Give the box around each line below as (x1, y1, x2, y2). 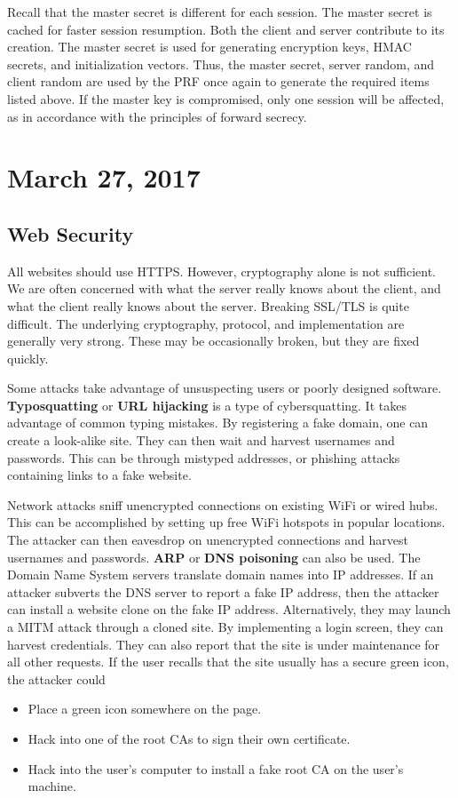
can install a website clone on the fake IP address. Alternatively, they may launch (7, 600, 451, 618)
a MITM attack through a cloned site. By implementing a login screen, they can (7, 618, 444, 636)
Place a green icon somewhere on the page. (28, 699, 262, 718)
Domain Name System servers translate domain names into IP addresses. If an (7, 565, 434, 584)
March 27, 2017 (7, 159, 201, 196)
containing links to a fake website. (7, 466, 192, 484)
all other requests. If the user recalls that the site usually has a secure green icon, (7, 652, 449, 671)
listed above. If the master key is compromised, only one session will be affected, (7, 89, 445, 108)
